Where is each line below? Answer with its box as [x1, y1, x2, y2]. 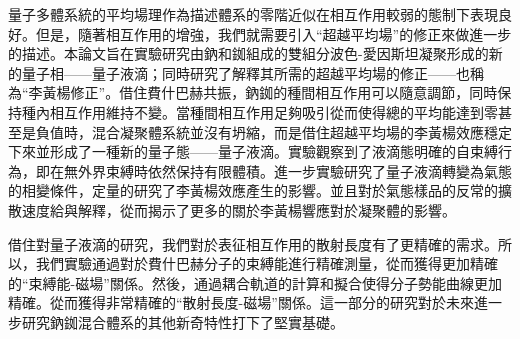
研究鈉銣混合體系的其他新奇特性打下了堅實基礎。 [21, 311, 344, 332]
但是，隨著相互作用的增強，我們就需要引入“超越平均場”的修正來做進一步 [35, 23, 512, 44]
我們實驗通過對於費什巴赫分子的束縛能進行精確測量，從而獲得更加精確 [35, 253, 498, 274]
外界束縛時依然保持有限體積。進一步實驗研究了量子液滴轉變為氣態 [77, 160, 512, 181]
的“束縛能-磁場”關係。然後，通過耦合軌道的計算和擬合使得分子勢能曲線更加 [8, 272, 502, 293]
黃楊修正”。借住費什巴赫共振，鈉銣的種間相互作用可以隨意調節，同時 [42, 82, 498, 103]
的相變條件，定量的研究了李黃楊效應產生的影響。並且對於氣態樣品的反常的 [8, 180, 498, 201]
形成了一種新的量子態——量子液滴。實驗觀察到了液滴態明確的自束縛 [49, 141, 498, 162]
